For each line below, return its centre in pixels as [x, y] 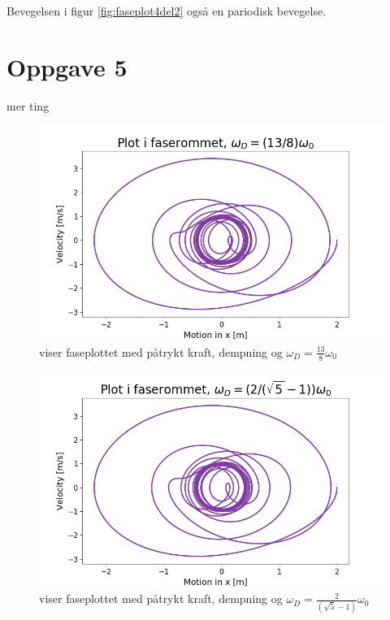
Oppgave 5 [67, 66]
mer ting [28, 105]
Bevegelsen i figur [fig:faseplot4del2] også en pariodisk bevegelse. [167, 11]
